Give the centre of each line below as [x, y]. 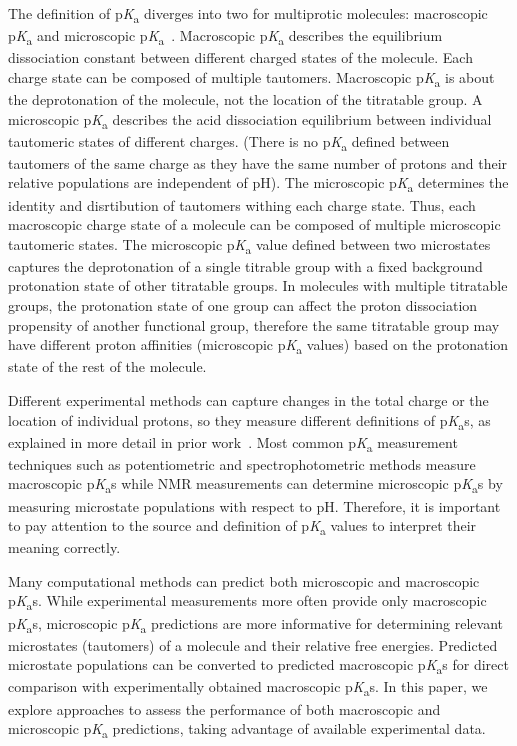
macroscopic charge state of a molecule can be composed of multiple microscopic [254, 224]
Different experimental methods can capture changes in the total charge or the [248, 399]
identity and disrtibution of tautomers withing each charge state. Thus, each [242, 204]
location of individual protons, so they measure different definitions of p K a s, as [249, 421]
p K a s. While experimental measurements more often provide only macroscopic [247, 602]
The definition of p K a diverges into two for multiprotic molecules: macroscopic [248, 14]
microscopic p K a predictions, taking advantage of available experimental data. [247, 729]
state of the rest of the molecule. [107, 366]
